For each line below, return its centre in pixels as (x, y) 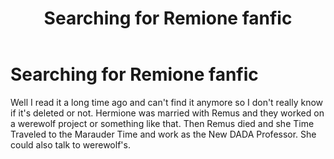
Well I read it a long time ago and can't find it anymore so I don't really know (167, 102)
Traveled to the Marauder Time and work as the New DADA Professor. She (163, 134)
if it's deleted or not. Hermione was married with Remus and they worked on (167, 113)
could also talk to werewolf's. (70, 144)
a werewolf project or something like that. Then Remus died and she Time (162, 123)
